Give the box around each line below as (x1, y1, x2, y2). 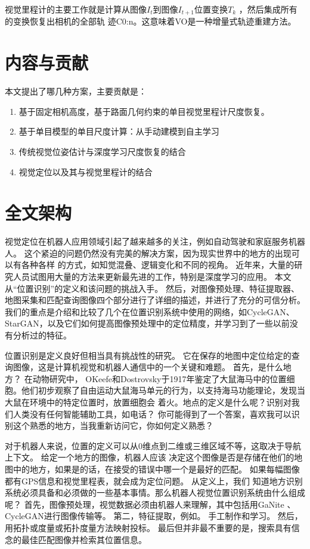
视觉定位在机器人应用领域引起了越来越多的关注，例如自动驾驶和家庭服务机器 (5, 235, 305, 248)
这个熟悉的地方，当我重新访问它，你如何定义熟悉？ (13, 419, 213, 432)
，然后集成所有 (238, 3, 297, 15)
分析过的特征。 (13, 329, 72, 341)
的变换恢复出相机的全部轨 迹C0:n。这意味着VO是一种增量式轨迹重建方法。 (5, 15, 296, 28)
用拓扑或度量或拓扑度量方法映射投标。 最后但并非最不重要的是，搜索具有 (5, 521, 292, 533)
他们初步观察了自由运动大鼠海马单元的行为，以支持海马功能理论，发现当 (21, 384, 305, 396)
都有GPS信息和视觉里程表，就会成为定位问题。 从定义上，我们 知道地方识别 (5, 474, 303, 487)
